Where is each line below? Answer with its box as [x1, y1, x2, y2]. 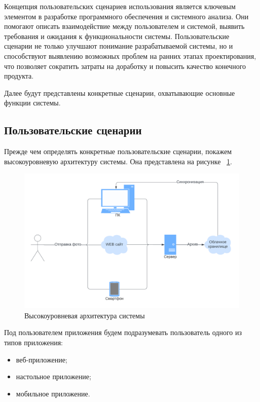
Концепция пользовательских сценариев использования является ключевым [4, 1, 236, 11]
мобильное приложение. [16, 388, 90, 398]
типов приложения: [4, 337, 63, 347]
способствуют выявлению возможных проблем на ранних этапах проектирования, [4, 50, 256, 61]
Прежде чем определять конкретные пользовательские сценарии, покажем [4, 146, 232, 157]
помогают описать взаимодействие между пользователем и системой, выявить [4, 21, 245, 31]
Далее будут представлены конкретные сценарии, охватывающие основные [4, 87, 235, 98]
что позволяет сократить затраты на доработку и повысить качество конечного [4, 60, 246, 71]
